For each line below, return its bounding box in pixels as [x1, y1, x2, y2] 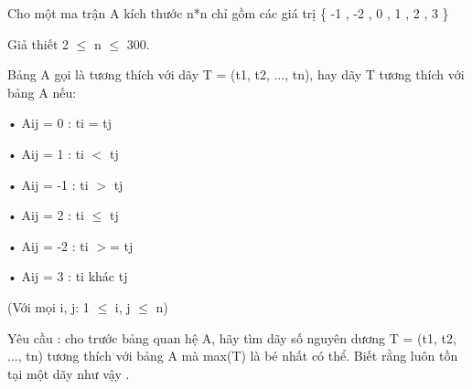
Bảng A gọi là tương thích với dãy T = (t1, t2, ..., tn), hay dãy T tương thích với [7, 65, 465, 84]
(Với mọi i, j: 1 [7, 297, 90, 316]
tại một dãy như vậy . [7, 363, 130, 383]
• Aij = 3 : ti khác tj [7, 267, 128, 286]
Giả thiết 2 [7, 34, 69, 53]
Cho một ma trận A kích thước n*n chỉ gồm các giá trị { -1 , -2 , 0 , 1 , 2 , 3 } [7, 4, 449, 22]
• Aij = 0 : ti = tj [7, 113, 112, 132]
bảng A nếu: [7, 82, 77, 101]
